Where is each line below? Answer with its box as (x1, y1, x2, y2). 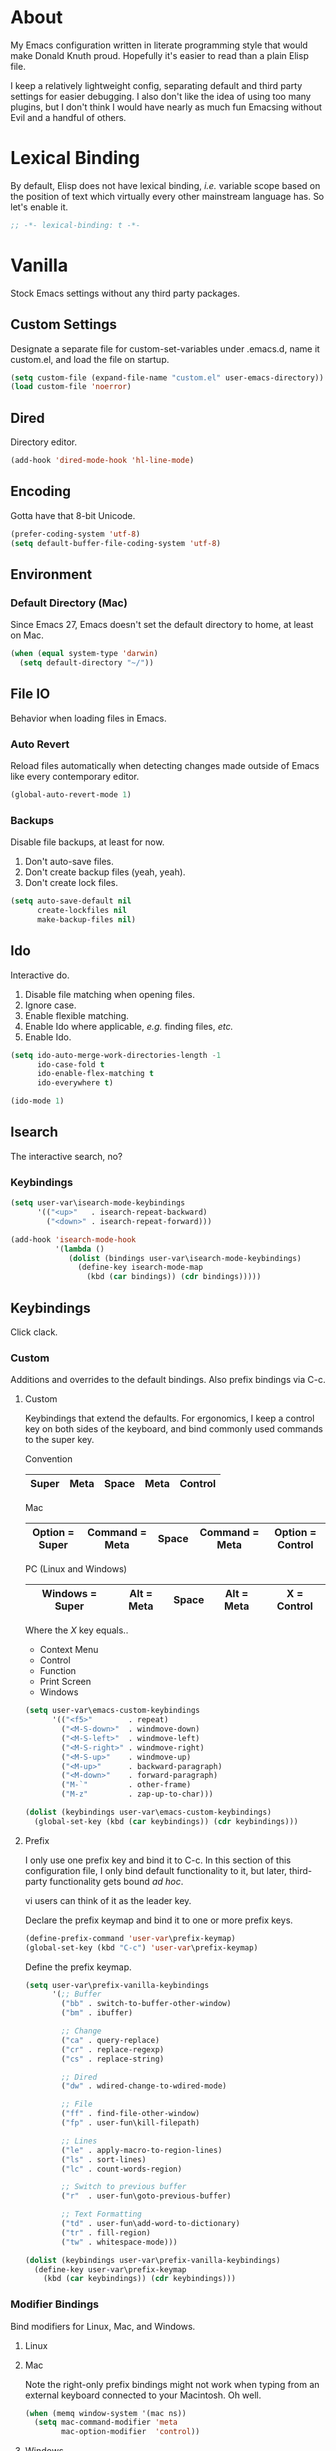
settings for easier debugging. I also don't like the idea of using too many (10, 90, 312, 102)
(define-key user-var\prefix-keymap (34, 2264, 187, 2275)
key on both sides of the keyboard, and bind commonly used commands (24, 1423, 323, 1435)
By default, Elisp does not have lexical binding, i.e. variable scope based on (10, 179, 321, 191)
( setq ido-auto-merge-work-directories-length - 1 (10, 1050, 222, 1060)
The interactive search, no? (10, 1150, 123, 1162)
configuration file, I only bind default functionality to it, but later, (24, 1864, 288, 1876)
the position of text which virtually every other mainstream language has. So (10, 190, 325, 202)
